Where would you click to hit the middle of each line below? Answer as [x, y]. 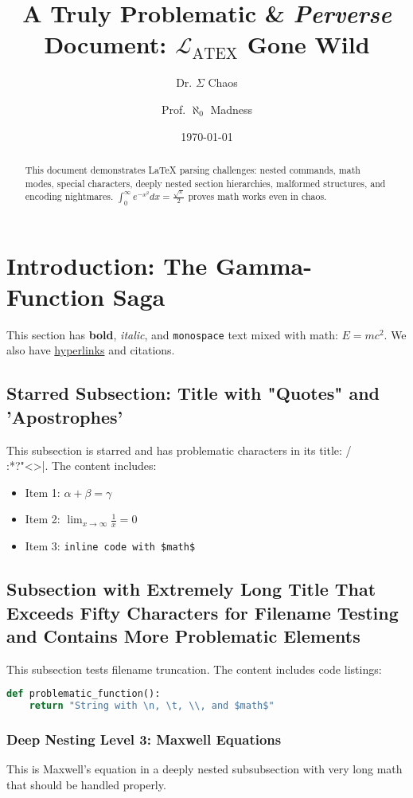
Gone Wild [308, 44]
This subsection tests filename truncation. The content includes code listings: [194, 669]
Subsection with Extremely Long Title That [191, 589]
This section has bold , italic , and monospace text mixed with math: [172, 334]
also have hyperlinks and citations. [91, 350]
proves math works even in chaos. [257, 196]
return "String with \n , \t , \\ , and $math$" [152, 706]
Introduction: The [107, 265]
